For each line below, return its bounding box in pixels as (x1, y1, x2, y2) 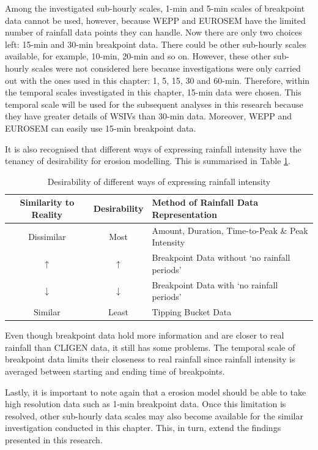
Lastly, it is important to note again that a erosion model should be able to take (5, 385, 306, 398)
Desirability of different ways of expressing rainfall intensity (47, 174, 271, 187)
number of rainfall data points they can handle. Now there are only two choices (5, 26, 302, 39)
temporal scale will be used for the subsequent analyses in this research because (5, 97, 303, 110)
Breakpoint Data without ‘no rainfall (152, 251, 290, 264)
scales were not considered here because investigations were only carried (32, 61, 301, 74)
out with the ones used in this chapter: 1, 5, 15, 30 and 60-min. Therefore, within (5, 73, 310, 86)
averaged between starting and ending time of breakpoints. (5, 364, 225, 377)
